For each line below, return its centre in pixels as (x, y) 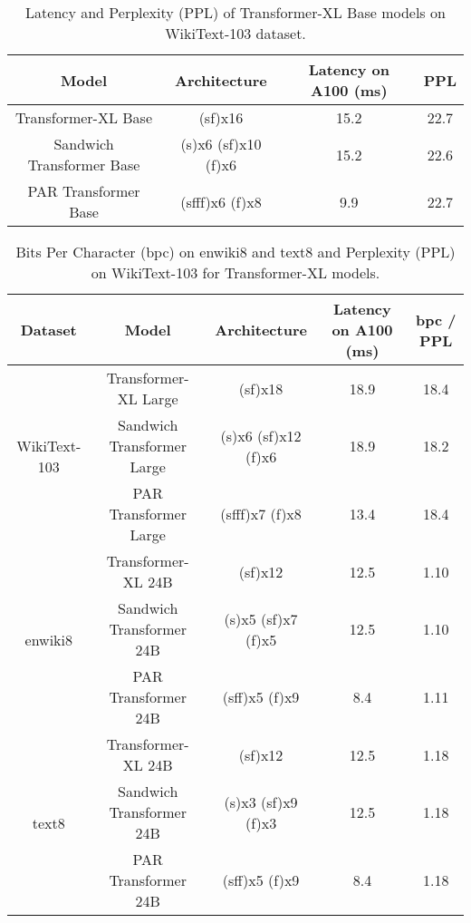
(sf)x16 (221, 117)
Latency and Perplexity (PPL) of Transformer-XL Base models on (235, 12)
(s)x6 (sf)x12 (261, 435)
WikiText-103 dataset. (235, 33)
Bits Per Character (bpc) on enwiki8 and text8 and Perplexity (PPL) (235, 252)
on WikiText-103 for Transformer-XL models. (235, 272)
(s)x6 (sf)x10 (221, 144)
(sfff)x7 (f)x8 (261, 514)
